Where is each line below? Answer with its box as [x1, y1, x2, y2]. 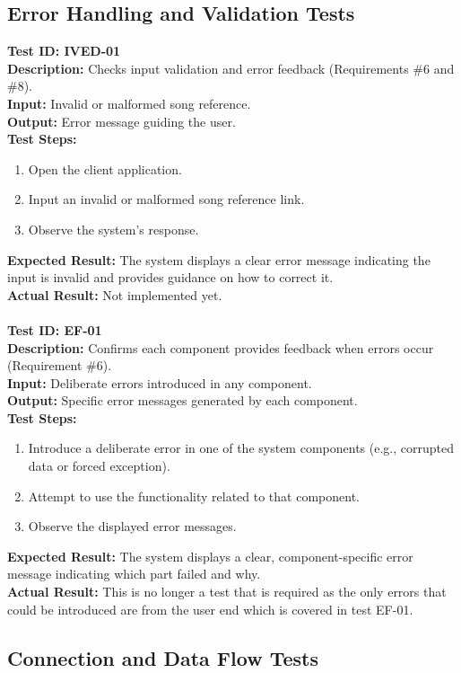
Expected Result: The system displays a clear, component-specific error [7, 546, 413, 565]
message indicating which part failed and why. [7, 564, 261, 583]
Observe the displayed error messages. [28, 517, 237, 536]
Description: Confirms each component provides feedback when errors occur [7, 338, 434, 357]
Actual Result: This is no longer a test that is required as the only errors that [7, 582, 447, 601]
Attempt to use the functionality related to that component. [28, 486, 360, 505]
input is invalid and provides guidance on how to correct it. [7, 268, 334, 287]
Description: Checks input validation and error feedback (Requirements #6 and [7, 58, 455, 77]
